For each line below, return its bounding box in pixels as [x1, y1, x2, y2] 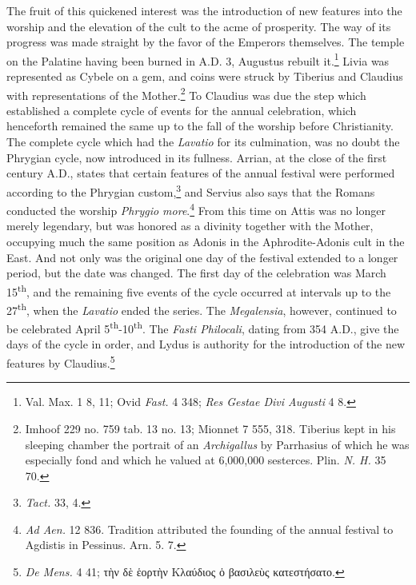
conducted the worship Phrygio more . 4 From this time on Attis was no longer [6, 200, 386, 218]
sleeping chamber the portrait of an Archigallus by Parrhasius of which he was [25, 436, 410, 452]
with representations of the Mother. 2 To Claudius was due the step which [6, 84, 366, 103]
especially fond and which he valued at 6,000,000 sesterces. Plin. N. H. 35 [25, 452, 386, 468]
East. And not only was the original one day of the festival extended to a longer [6, 249, 398, 265]
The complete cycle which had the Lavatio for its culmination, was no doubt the [6, 133, 400, 150]
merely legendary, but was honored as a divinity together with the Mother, [6, 217, 374, 234]
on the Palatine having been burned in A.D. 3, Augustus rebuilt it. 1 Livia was [6, 50, 390, 69]
